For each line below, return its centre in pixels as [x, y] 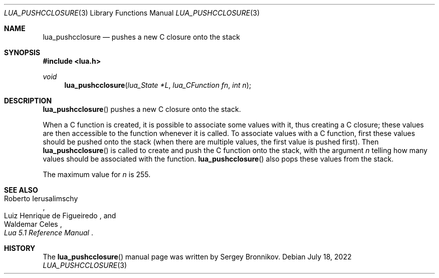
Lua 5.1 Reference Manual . [49, 233]
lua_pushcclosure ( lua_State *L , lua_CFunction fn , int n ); [158, 85]
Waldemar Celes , [33, 224]
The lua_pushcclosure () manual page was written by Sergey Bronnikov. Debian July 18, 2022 [197, 257]
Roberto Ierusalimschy [41, 198]
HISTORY [20, 248]
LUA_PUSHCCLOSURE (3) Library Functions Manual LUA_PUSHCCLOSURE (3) [132, 13]
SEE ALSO [21, 190]
